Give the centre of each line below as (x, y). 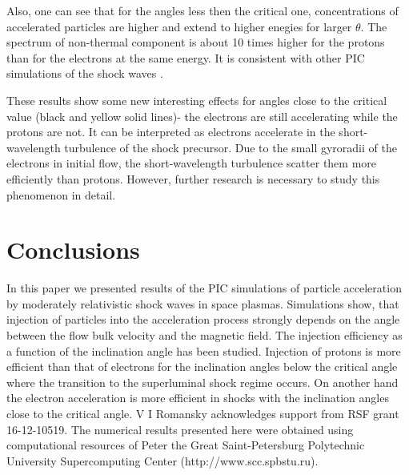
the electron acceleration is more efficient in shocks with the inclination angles (198, 398)
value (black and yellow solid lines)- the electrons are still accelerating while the (202, 116)
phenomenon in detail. (61, 194)
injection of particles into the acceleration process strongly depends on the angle (203, 319)
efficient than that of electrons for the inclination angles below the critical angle (202, 366)
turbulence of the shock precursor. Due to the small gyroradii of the (231, 147)
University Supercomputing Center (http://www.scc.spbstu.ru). (162, 460)
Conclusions (73, 250)
